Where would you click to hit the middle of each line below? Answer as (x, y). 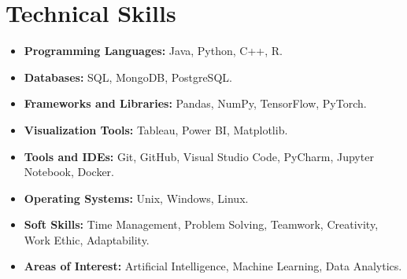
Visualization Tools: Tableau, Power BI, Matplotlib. (156, 129)
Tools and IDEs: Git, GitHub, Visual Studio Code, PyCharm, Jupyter (199, 156)
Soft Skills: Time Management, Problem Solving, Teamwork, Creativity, (201, 224)
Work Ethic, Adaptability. (87, 239)
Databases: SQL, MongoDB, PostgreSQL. (128, 77)
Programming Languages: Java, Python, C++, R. (153, 51)
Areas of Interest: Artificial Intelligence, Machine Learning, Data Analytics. (213, 266)
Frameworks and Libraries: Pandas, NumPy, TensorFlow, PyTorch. (195, 103)
